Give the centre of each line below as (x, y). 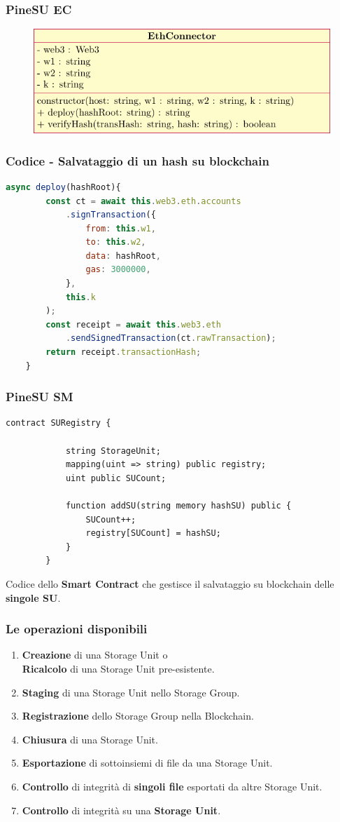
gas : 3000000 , (118, 270)
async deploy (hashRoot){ (63, 187)
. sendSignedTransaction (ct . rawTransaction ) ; (171, 338)
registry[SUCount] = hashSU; (153, 533)
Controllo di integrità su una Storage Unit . (121, 810)
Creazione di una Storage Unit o (95, 655)
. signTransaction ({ (111, 215)
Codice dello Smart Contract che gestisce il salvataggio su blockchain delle (170, 583)
